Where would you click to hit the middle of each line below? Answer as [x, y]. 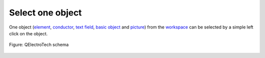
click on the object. [28, 33]
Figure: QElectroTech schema [39, 45]
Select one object [45, 13]
